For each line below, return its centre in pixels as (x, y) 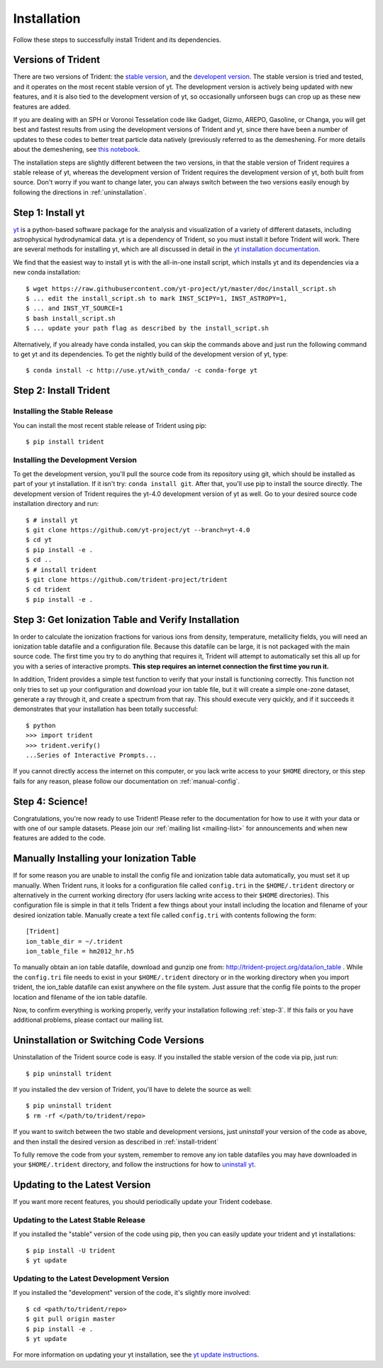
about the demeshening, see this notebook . (77, 150)
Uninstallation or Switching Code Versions (109, 1041)
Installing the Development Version (75, 460)
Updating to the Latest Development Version (91, 1279)
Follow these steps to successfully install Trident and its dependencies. (117, 40)
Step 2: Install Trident (61, 391)
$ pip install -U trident (71, 1250)
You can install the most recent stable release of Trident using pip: (110, 425)
